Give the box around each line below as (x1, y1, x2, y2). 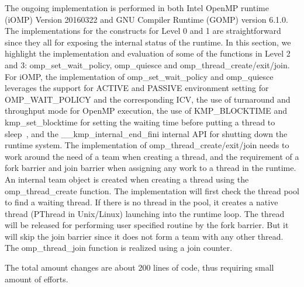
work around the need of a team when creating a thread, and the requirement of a (5, 150, 299, 162)
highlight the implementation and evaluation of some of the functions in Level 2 (5, 47, 291, 60)
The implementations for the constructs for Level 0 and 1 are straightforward (5, 24, 281, 37)
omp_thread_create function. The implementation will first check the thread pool (5, 184, 299, 197)
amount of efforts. (5, 272, 68, 285)
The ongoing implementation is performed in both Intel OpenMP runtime (5, 2, 269, 13)
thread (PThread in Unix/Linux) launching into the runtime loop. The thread (5, 207, 285, 219)
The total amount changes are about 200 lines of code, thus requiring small (5, 261, 274, 274)
